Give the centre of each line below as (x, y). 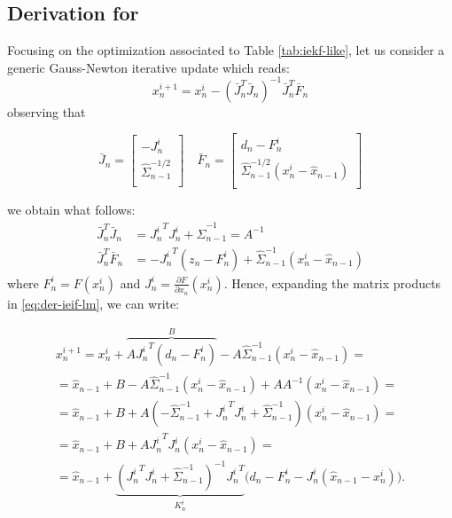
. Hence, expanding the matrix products (332, 283)
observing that (47, 111)
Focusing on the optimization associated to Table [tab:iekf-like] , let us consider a (226, 50)
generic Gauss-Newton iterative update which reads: (148, 67)
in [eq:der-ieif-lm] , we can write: (94, 303)
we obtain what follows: (71, 210)
